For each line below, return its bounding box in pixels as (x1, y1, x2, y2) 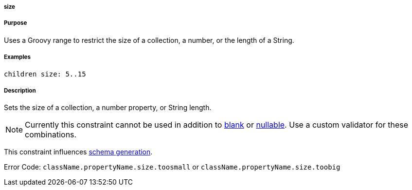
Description (4, 87, 36, 94)
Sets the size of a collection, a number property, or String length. (4, 103, 212, 112)
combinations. (25, 130, 77, 140)
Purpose (4, 19, 27, 27)
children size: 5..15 (4, 70, 86, 78)
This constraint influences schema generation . (4, 148, 153, 156)
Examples (4, 54, 31, 61)
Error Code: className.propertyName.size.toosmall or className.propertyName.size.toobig (4, 163, 340, 171)
